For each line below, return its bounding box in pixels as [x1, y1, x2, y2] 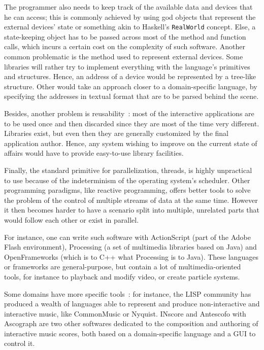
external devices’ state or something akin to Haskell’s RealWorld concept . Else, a [4, 21, 256, 32]
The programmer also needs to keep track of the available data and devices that [4, 2, 253, 12]
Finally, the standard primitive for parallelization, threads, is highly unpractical [4, 164, 252, 175]
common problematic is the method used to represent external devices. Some [4, 51, 243, 62]
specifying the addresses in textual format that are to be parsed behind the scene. [4, 91, 259, 101]
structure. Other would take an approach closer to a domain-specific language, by [4, 81, 257, 91]
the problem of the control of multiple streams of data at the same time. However [4, 194, 258, 205]
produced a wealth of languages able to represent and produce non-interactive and [4, 298, 260, 309]
